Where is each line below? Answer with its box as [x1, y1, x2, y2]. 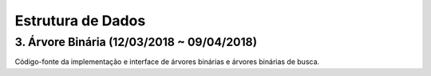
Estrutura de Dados [14, 12, 146, 29]
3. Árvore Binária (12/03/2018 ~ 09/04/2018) [14, 35, 258, 49]
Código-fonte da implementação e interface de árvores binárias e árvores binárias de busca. [14, 57, 320, 66]
